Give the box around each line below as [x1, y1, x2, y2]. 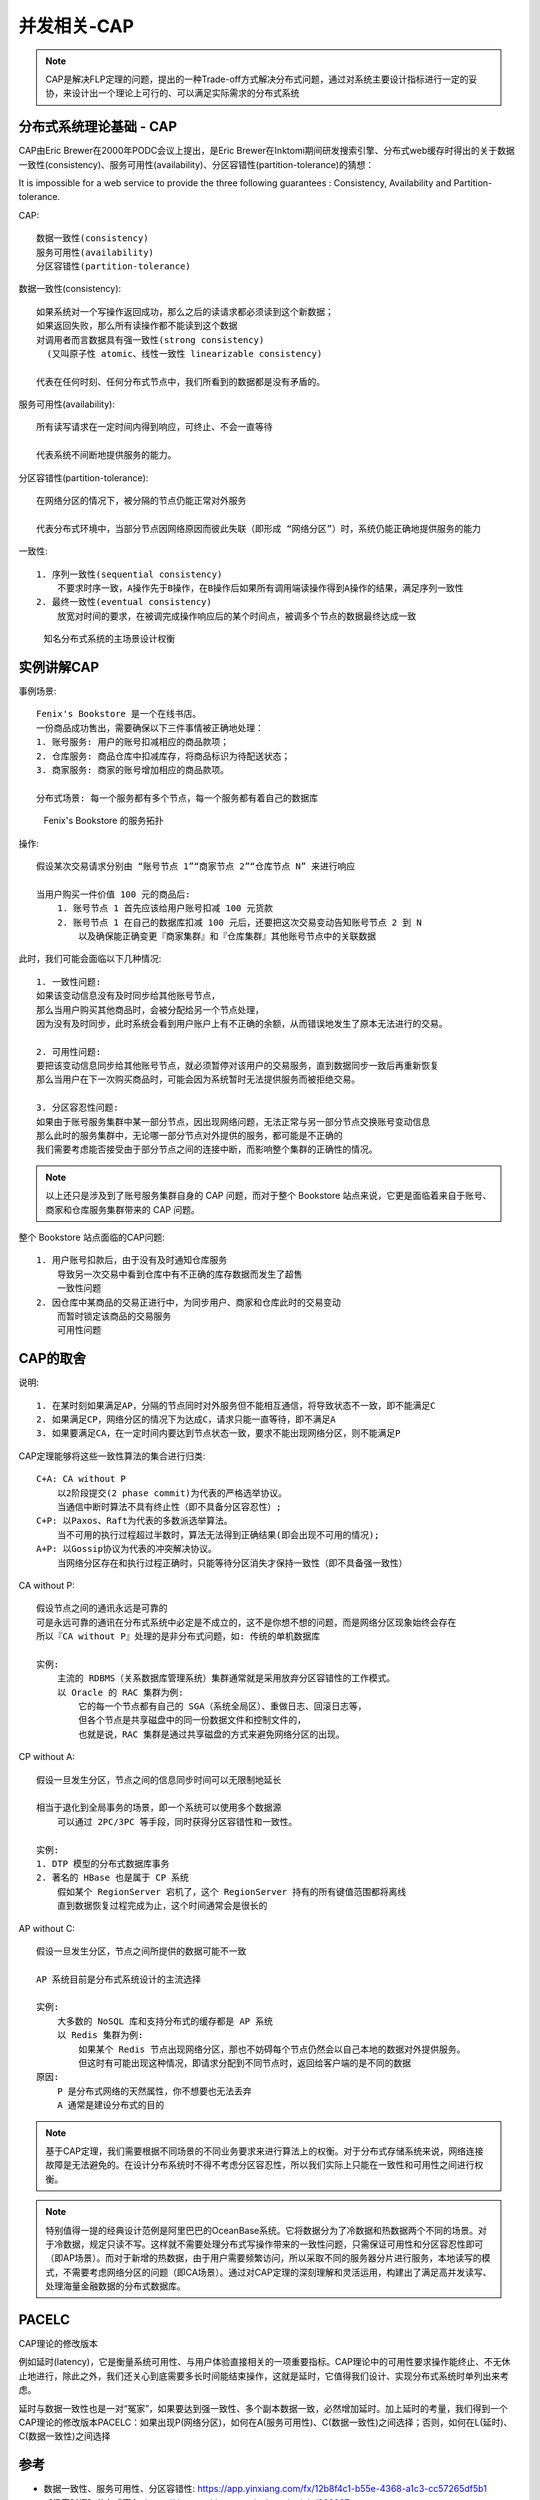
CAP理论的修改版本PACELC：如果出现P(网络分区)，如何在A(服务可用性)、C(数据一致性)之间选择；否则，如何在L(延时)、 [18, 2416, 513, 2428]
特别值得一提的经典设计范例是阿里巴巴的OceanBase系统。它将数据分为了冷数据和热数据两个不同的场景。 [45, 2224, 479, 2236]
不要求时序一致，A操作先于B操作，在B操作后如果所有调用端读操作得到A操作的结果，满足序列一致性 [56, 583, 464, 594]
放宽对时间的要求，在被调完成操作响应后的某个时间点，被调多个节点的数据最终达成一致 [56, 610, 417, 622]
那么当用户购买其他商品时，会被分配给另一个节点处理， [36, 1004, 264, 1015]
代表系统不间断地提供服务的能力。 [36, 450, 177, 461]
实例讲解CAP [18, 658, 100, 675]
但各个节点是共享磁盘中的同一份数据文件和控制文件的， [78, 1715, 307, 1726]
